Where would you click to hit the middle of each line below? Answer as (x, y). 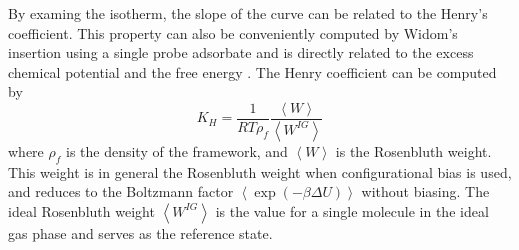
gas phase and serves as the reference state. (140, 232)
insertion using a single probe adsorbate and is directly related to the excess (241, 52)
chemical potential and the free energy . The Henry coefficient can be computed (252, 71)
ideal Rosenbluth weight (81, 210)
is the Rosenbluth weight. (413, 150)
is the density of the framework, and (176, 150)
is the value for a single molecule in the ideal (352, 210)
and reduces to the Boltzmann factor (121, 191)
